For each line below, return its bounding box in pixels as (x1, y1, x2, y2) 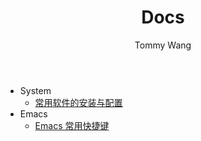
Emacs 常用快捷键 (34, 119, 110, 131)
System (19, 84, 52, 96)
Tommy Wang (134, 39, 192, 51)
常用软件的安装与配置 (34, 96, 123, 108)
